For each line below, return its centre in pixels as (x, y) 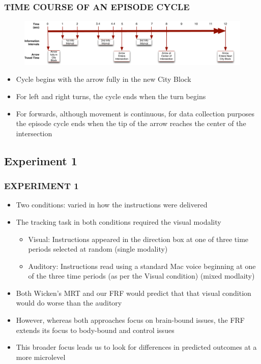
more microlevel (41, 357)
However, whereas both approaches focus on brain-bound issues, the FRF (130, 320)
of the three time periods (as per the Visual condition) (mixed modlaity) (141, 276)
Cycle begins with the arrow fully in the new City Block (104, 79)
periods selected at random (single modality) (98, 249)
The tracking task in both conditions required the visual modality (119, 221)
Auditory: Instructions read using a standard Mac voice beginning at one (142, 266)
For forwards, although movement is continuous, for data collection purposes (135, 113)
